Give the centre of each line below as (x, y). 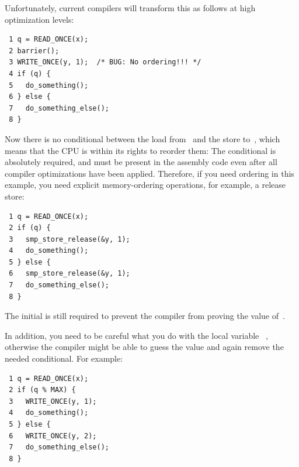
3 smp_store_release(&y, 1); (69, 239)
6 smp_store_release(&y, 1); (69, 274)
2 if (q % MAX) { (42, 390)
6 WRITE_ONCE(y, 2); (53, 436)
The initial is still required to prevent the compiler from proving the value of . (145, 316)
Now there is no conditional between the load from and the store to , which (142, 138)
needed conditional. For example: (64, 358)
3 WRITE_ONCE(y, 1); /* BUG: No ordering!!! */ (105, 62)
